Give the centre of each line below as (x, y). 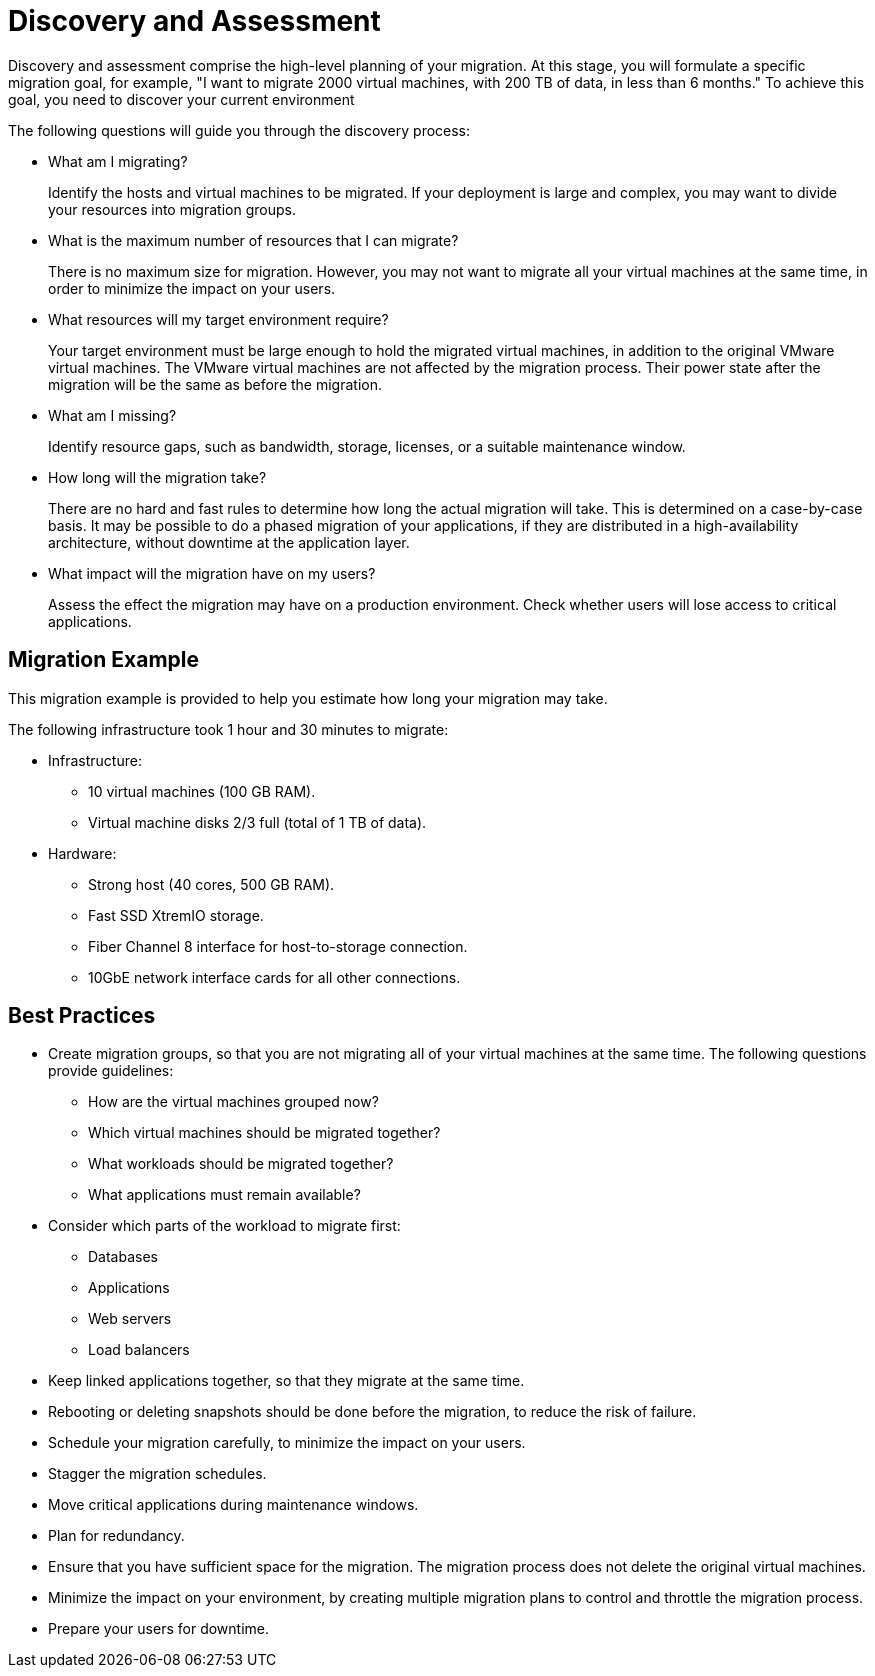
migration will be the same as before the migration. (215, 384)
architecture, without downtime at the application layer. (229, 542)
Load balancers (139, 1350)
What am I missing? (112, 415)
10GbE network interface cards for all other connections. (274, 977)
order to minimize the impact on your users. (192, 288)
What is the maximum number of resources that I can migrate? (253, 240)
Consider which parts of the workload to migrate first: (224, 1226)
